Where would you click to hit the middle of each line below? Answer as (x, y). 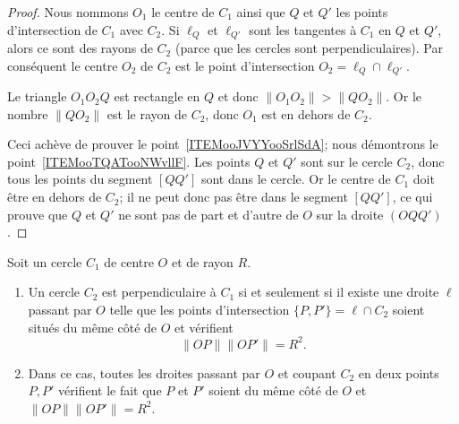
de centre (129, 261)
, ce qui (412, 197)
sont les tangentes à (303, 29)
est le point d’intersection (245, 65)
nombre (28, 113)
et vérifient (204, 327)
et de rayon (202, 261)
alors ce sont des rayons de (80, 48)
